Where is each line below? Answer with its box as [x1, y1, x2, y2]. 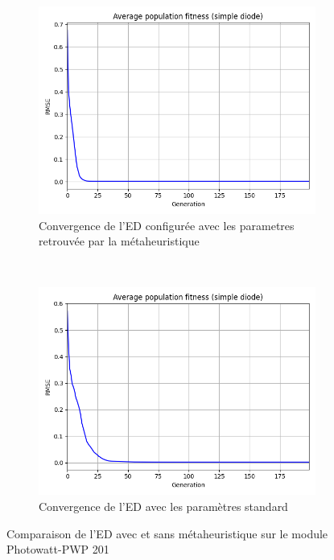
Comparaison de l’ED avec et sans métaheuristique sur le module [6, 525, 328, 541]
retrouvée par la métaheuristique [39, 233, 200, 249]
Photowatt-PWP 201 [6, 541, 109, 558]
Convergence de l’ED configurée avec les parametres [39, 216, 295, 233]
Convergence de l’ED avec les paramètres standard [39, 497, 288, 514]
